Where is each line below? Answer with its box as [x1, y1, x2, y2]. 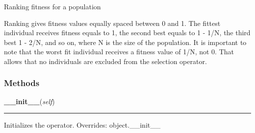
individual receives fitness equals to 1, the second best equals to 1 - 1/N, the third [4, 27, 251, 38]
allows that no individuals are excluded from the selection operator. [4, 56, 207, 66]
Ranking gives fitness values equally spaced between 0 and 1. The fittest [4, 18, 221, 28]
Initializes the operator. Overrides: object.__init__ [4, 120, 161, 130]
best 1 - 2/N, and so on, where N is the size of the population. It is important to [4, 37, 247, 47]
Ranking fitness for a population [4, 1, 101, 11]
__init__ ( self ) [4, 96, 55, 106]
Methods [4, 77, 40, 89]
